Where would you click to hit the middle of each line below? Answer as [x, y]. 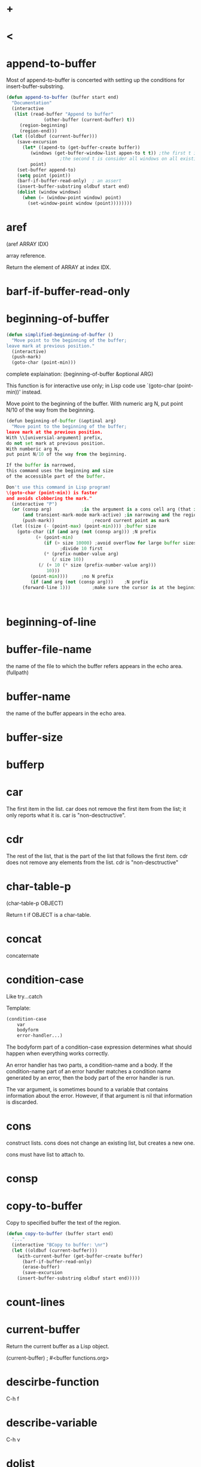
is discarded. [22, 1102]
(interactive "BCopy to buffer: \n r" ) [60, 1245]
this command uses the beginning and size [60, 471]
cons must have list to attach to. [45, 1155]
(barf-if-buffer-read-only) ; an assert [69, 181]
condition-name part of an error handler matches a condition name [89, 1071]
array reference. [26, 255]
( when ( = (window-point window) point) [71, 198]
